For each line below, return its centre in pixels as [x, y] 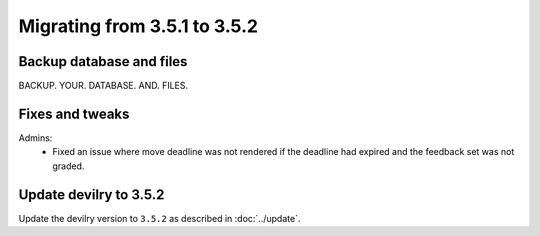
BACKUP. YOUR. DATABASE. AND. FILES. [103, 86]
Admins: [35, 137]
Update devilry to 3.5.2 [91, 194]
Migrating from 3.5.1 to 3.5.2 [138, 26]
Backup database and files [103, 61]
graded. [68, 166]
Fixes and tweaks [74, 113]
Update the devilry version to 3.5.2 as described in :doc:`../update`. [159, 218]
